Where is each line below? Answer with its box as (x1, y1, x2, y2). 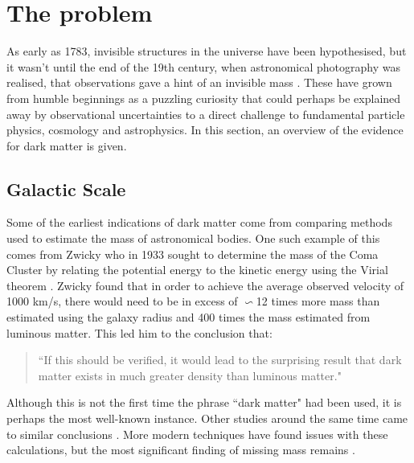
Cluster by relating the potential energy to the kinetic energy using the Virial (6, 261, 388, 278)
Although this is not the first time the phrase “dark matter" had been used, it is (6, 394, 402, 411)
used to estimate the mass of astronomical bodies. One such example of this (6, 230, 380, 247)
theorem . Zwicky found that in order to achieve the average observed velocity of (6, 277, 404, 293)
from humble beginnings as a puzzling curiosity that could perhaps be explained (6, 89, 401, 106)
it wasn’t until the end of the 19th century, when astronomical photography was (6, 58, 400, 75)
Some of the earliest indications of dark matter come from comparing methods (6, 214, 392, 231)
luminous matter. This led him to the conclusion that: (6, 324, 273, 341)
